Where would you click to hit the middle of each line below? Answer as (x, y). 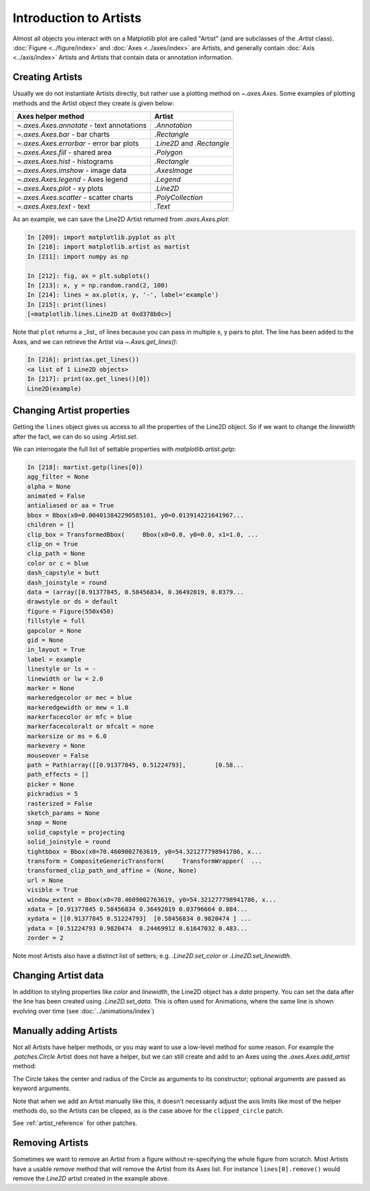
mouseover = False (58, 755)
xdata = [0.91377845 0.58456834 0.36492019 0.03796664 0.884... (137, 909)
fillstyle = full (56, 621)
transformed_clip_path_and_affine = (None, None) (112, 871)
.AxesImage (174, 170)
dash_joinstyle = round (67, 582)
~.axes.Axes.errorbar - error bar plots (78, 143)
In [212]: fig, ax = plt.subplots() (89, 276)
